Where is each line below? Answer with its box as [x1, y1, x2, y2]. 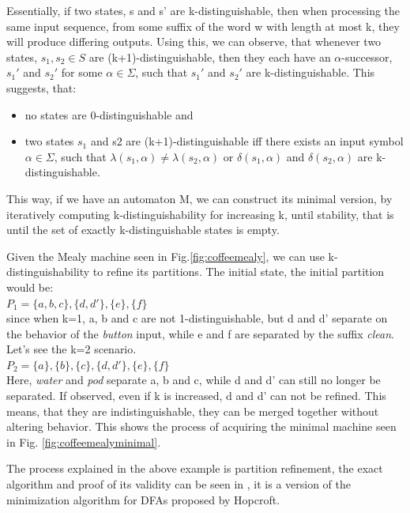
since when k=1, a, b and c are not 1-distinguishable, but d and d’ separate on [6, 310, 388, 326]
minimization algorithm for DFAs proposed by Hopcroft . [6, 491, 280, 507]
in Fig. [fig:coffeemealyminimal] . [6, 433, 161, 450]
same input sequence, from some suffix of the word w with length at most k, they [6, 17, 400, 34]
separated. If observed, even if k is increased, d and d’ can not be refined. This [6, 387, 386, 404]
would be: [6, 278, 54, 295]
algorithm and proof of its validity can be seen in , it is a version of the [6, 476, 352, 492]
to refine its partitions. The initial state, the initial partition [92, 263, 385, 280]
